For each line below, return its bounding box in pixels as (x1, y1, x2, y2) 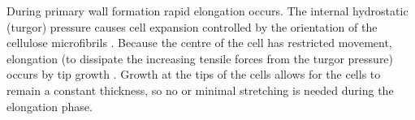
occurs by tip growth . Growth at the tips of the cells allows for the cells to (6, 66, 381, 83)
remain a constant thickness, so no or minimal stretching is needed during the (6, 81, 394, 98)
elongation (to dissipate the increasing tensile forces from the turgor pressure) (6, 49, 394, 66)
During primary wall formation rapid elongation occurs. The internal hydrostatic (6, 2, 409, 19)
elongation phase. (6, 97, 93, 114)
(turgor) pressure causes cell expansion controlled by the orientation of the (6, 18, 378, 35)
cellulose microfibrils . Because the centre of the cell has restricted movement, (6, 34, 392, 51)
